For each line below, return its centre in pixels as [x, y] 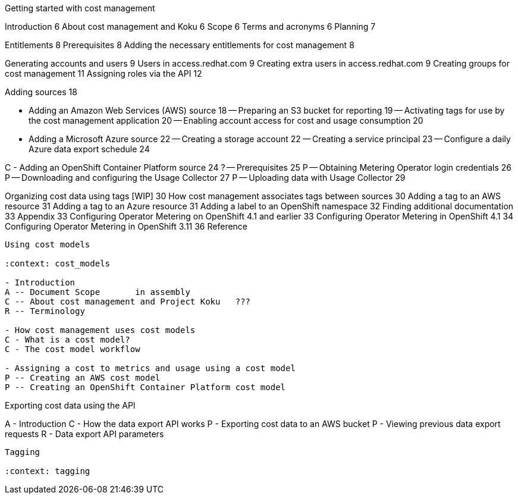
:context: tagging [48, 471]
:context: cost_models [58, 263]
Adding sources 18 [41, 92]
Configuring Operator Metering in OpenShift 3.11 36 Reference [126, 226]
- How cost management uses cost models [100, 330]
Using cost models [48, 244]
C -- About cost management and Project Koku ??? [128, 302]
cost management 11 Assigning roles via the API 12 [103, 73]
